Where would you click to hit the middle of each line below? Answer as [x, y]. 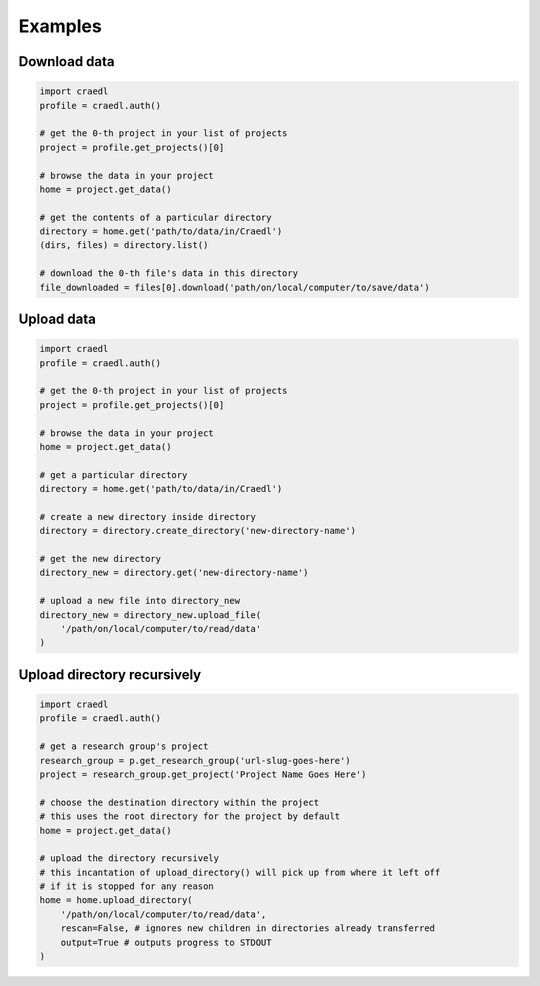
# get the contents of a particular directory [155, 217]
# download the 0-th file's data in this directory [169, 273]
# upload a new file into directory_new [139, 601]
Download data [66, 61]
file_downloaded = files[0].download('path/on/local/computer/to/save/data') [234, 287]
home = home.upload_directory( [116, 900]
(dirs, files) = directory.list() [124, 245]
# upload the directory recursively [129, 858]
